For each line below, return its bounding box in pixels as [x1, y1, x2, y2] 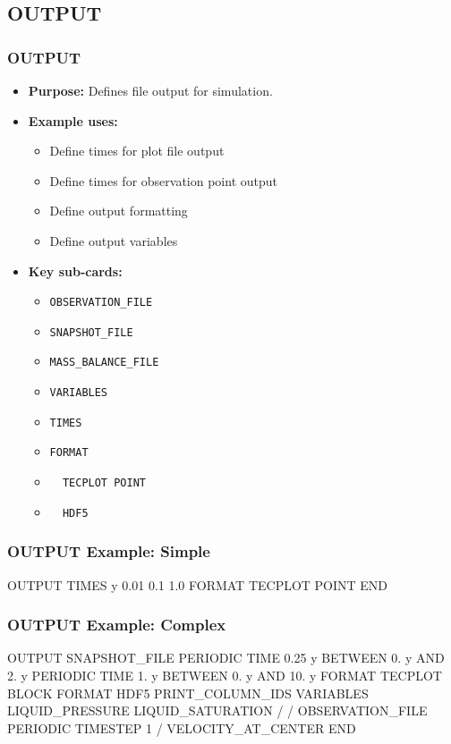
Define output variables [49, 231, 178, 249]
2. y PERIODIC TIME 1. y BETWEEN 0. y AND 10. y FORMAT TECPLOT [7, 666, 442, 685]
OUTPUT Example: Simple [7, 540, 210, 562]
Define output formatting [49, 201, 188, 220]
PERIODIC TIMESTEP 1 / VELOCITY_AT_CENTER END [7, 718, 356, 737]
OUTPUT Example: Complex [7, 613, 226, 636]
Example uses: [28, 111, 118, 130]
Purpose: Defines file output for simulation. [28, 81, 273, 99]
